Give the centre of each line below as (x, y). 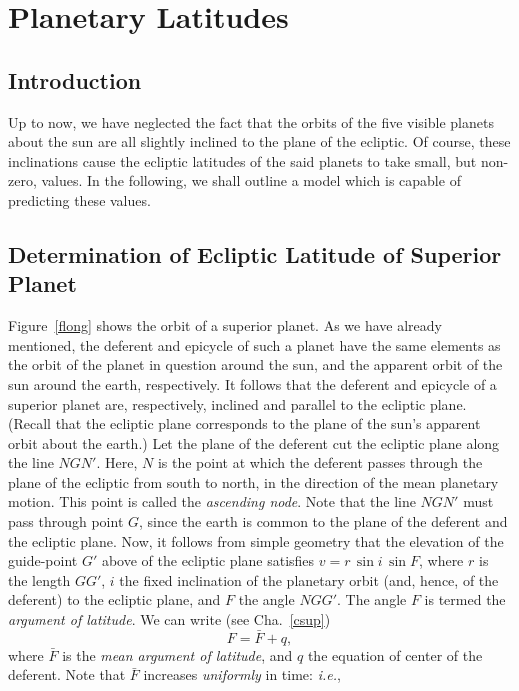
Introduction (75, 79)
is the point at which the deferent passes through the (320, 462)
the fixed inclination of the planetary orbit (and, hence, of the (309, 579)
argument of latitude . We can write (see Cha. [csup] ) (169, 619)
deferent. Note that (67, 674)
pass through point (66, 521)
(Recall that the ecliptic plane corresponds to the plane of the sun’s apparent (244, 423)
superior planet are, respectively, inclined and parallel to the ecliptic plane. (237, 403)
